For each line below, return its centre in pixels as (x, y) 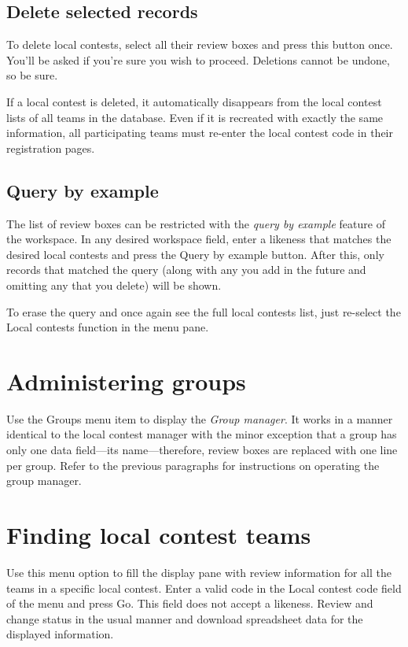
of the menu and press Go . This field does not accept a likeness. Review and (190, 603)
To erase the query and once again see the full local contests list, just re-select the (204, 311)
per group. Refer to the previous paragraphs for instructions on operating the (193, 465)
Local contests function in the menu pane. (108, 327)
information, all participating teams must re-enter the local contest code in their (200, 133)
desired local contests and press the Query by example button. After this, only (195, 254)
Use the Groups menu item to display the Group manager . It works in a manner (200, 418)
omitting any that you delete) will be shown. (114, 285)
